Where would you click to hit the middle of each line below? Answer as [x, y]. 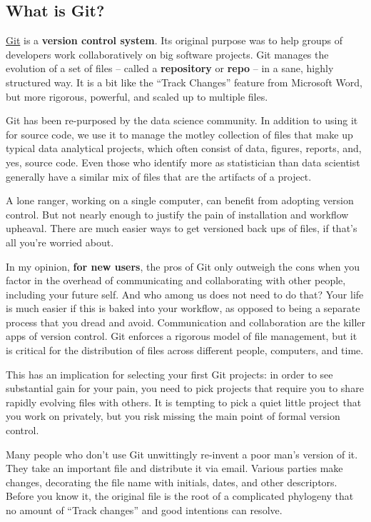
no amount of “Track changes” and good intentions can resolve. [144, 510]
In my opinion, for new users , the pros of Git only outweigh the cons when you [183, 266]
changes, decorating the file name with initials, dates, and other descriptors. [172, 482]
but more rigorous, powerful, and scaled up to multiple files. [137, 96]
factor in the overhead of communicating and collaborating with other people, [176, 280]
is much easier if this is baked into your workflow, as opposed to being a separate [183, 308]
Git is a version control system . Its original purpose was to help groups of [174, 40]
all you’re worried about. [60, 242]
